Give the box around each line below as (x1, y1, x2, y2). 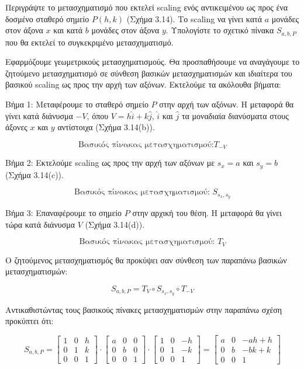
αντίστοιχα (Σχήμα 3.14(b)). (57, 121, 155, 133)
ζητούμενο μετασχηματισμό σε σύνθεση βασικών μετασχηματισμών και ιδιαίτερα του (5, 67, 292, 79)
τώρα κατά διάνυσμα (5, 218, 75, 230)
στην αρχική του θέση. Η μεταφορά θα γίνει (132, 207, 282, 219)
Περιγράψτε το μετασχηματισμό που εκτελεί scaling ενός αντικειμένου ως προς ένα (5, 1, 288, 13)
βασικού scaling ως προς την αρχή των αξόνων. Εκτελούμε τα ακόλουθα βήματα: (5, 78, 281, 90)
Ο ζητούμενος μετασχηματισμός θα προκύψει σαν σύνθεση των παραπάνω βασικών (5, 253, 287, 266)
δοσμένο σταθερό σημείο (5, 12, 89, 25)
